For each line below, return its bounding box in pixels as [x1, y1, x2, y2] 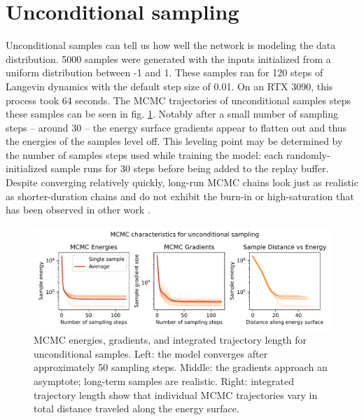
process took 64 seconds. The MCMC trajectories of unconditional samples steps [6, 92, 351, 107]
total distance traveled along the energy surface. [34, 401, 239, 416]
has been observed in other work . [6, 202, 150, 217]
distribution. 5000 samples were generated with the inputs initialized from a [6, 51, 331, 66]
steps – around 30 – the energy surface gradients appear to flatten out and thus [6, 120, 347, 134]
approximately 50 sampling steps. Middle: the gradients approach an [34, 360, 328, 374]
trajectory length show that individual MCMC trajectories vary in [34, 387, 318, 402]
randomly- [286, 147, 330, 162]
